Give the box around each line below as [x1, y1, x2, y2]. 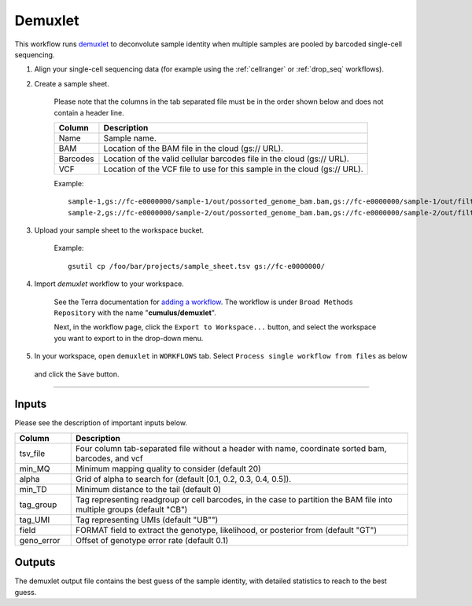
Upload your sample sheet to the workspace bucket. [34, 226, 205, 235]
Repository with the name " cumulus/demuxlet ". [53, 308, 216, 318]
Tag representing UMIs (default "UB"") [75, 514, 219, 525]
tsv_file [19, 448, 46, 459]
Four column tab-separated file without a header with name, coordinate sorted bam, [75, 443, 387, 454]
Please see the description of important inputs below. [14, 418, 188, 428]
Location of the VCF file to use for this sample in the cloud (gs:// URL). [103, 163, 363, 174]
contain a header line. [53, 108, 125, 117]
